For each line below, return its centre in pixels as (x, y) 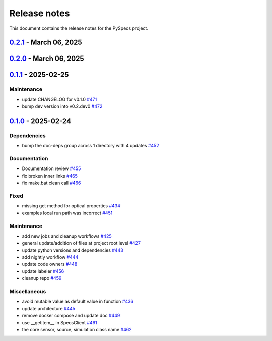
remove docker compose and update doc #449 (71, 316)
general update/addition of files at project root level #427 (81, 243)
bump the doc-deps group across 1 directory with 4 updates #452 (90, 146)
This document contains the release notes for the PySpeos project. (79, 28)
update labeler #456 (43, 271)
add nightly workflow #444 (50, 257)
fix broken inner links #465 (50, 176)
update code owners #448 (50, 264)
